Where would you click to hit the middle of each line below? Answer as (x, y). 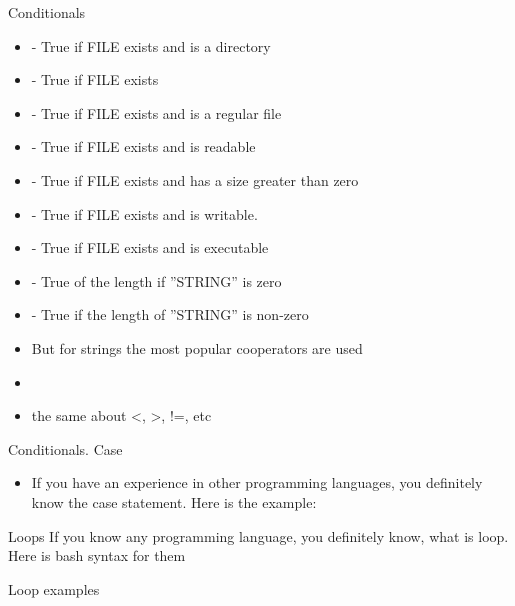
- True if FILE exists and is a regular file (156, 112)
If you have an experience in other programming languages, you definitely (257, 482)
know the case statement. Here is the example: (174, 501)
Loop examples (54, 588)
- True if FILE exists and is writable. (144, 213)
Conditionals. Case (65, 448)
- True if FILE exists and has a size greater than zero (195, 179)
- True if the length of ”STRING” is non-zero (170, 314)
